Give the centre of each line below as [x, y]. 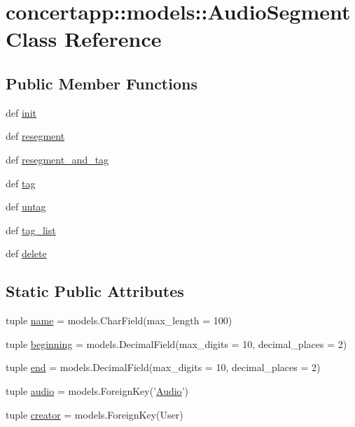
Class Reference [84, 39]
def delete [26, 253]
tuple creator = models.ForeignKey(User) [95, 414]
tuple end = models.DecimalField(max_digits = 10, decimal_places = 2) [163, 367]
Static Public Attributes [95, 291]
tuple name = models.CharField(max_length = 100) [119, 320]
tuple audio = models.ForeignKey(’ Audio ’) [97, 390]
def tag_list [31, 230]
